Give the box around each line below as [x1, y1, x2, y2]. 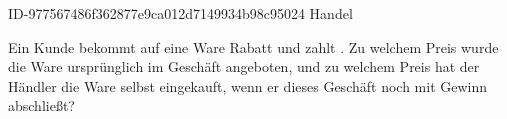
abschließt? [8, 95, 75, 116]
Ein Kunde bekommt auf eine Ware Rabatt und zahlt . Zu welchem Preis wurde [8, 36, 499, 57]
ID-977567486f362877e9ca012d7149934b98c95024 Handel [8, 3, 353, 23]
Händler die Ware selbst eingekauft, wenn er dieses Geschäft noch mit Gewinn [8, 75, 488, 96]
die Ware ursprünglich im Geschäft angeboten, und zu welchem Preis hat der [8, 56, 480, 77]
